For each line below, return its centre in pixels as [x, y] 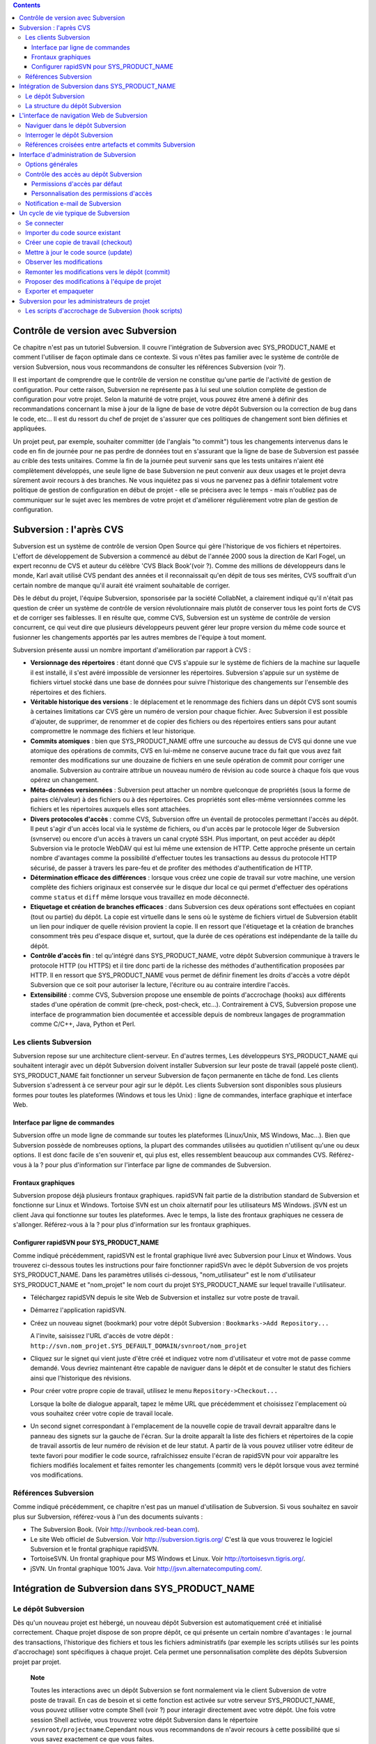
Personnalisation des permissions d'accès [92, 194]
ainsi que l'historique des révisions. [81, 1378]
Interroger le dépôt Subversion [69, 135]
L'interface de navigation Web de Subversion [83, 116]
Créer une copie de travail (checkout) [79, 242]
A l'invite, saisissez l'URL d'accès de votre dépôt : [102, 1336]
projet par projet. [37, 1662]
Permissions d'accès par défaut [77, 184]
